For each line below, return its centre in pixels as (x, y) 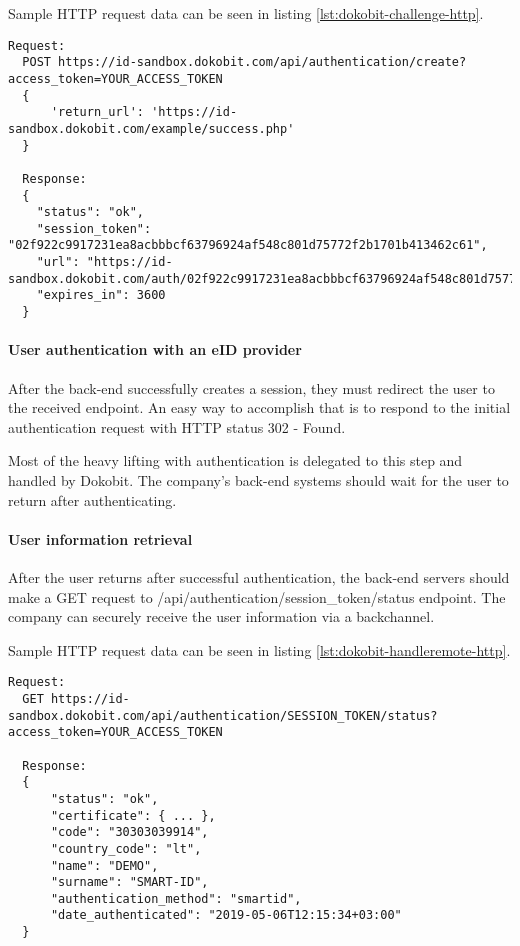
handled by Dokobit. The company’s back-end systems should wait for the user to (258, 479)
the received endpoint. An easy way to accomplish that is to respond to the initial (259, 407)
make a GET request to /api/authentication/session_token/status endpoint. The (257, 596)
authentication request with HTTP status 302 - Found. (177, 426)
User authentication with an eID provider (155, 349)
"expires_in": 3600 (101, 295)
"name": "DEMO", (104, 865)
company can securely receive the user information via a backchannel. (221, 616)
